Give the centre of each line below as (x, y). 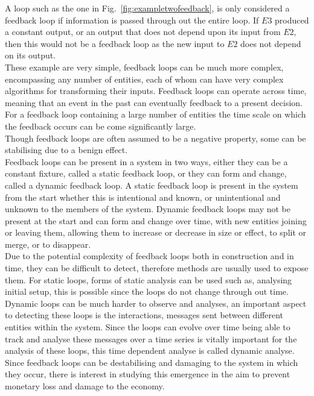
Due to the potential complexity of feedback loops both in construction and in (149, 256)
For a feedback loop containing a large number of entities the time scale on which (155, 114)
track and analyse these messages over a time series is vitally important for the (151, 338)
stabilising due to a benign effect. (66, 150)
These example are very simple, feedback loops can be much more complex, (144, 67)
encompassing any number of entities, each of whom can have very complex (144, 79)
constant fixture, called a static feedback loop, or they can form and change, (146, 173)
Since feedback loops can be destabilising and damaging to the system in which (152, 362)
